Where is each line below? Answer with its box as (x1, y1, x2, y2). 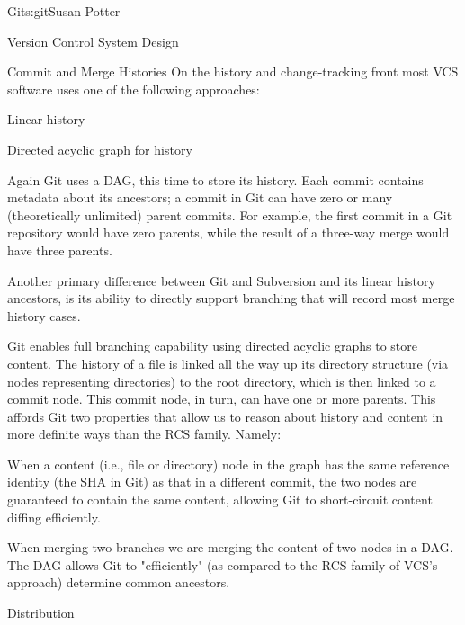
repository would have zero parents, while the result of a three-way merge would (7, 223, 450, 242)
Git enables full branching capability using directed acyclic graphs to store (7, 336, 417, 355)
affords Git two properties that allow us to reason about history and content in (7, 406, 443, 425)
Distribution (7, 603, 75, 622)
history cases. (7, 306, 81, 325)
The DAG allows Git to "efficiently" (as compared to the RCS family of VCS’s (7, 555, 438, 574)
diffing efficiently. (7, 507, 101, 526)
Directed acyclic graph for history (7, 139, 192, 158)
